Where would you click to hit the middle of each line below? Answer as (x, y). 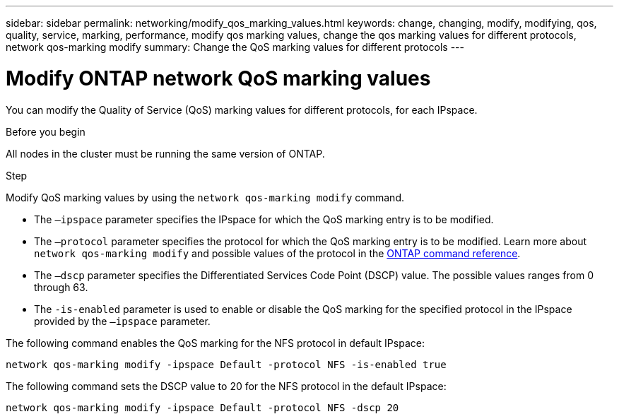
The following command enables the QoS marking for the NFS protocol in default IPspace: (215, 343)
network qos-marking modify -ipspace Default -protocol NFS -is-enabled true (226, 364)
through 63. (61, 287)
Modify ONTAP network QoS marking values (218, 78)
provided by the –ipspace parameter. (122, 321)
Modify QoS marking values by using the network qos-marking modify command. (205, 197)
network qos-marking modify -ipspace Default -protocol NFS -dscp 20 (202, 407)
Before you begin (46, 131)
